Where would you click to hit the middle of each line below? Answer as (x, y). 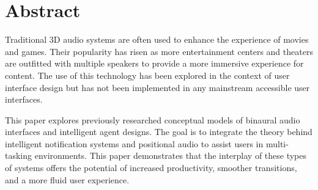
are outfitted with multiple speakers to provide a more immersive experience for (154, 63)
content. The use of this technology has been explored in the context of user (147, 75)
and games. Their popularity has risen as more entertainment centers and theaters (159, 51)
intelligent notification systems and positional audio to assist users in (134, 143)
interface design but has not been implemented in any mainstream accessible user (157, 87)
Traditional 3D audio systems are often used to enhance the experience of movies (157, 39)
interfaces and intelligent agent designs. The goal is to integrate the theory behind (159, 132)
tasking (19, 155)
